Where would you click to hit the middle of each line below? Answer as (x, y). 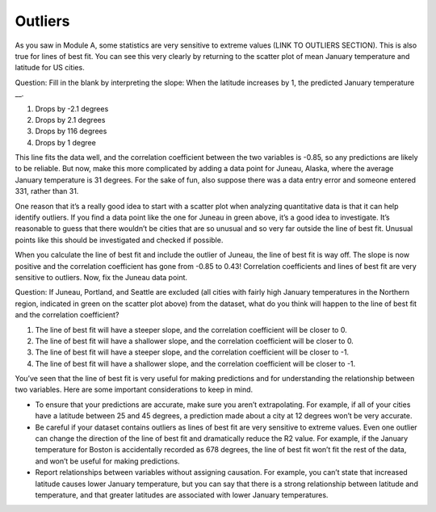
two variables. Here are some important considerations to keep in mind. (134, 390)
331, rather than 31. (47, 191)
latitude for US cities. (50, 68)
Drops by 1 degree (65, 142)
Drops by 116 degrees (71, 131)
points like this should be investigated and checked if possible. (119, 240)
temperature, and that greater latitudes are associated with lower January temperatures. (182, 495)
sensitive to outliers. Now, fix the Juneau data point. (101, 277)
